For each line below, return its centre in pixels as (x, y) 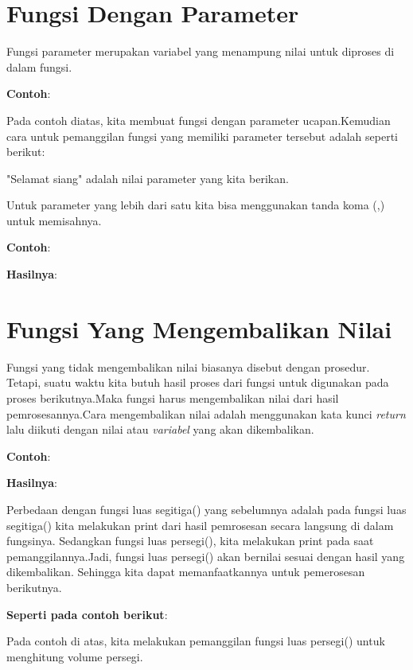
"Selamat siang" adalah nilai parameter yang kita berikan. (148, 178)
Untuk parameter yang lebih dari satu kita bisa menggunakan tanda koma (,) (196, 205)
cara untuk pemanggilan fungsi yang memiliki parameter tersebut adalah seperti (203, 136)
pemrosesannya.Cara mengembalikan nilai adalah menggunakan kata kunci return (206, 413)
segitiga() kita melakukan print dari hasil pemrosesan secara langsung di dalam (200, 525)
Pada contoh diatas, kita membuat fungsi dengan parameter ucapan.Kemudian (199, 120)
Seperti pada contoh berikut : (87, 614)
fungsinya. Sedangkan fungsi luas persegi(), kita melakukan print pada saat (190, 541)
